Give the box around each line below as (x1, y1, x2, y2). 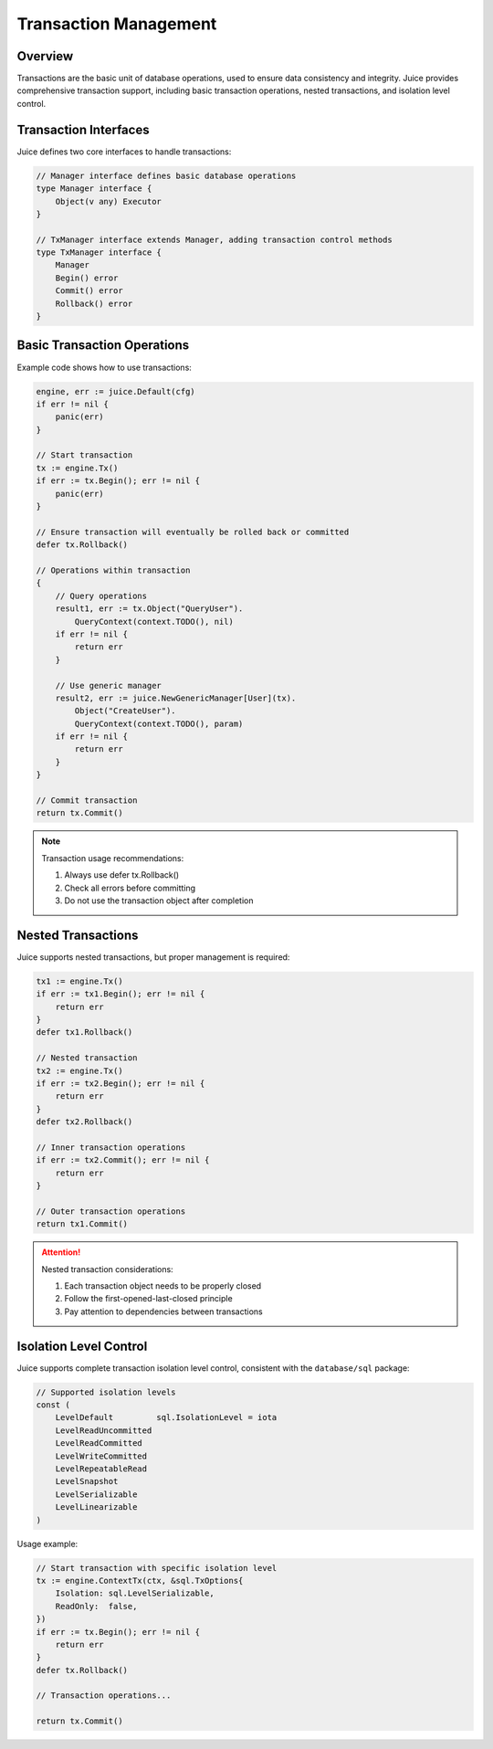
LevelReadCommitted (55, 1438, 143, 1449)
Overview (16, 48, 74, 64)
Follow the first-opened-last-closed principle (64, 1293, 233, 1304)
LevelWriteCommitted (55, 1450, 148, 1461)
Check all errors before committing (64, 882, 196, 893)
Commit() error (55, 286, 123, 296)
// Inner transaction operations (36, 1142, 186, 1153)
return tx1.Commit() (36, 1219, 128, 1229)
